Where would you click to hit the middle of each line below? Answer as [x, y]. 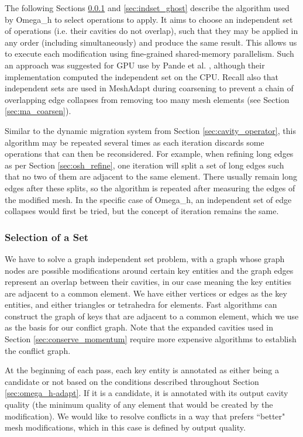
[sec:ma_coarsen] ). [38, 111]
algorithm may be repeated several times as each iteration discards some [135, 142]
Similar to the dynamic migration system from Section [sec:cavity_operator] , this [150, 130]
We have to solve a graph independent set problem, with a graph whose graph [145, 258]
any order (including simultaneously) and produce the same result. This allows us [151, 42]
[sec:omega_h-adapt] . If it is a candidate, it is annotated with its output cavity [147, 393]
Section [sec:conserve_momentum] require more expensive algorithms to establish [151, 339]
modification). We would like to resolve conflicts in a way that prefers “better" [145, 416]
